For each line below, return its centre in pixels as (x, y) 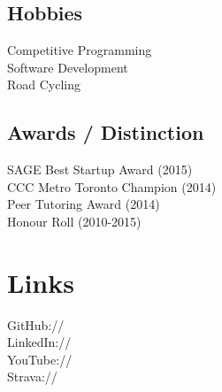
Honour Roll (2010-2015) (74, 221)
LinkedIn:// (39, 342)
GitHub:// (36, 324)
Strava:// (32, 377)
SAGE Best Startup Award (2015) (100, 169)
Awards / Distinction (106, 132)
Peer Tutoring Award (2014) (84, 204)
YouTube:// (40, 359)
